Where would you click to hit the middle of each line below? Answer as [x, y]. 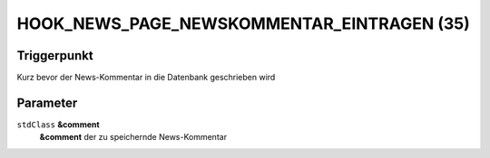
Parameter [47, 102]
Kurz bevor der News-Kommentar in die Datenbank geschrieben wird [146, 78]
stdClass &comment [58, 124]
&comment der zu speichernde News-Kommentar [133, 137]
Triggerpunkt [55, 56]
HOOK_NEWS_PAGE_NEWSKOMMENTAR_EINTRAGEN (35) [244, 23]
